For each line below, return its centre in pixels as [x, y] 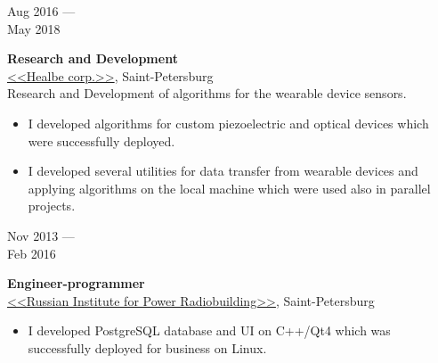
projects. [52, 206]
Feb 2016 [32, 253]
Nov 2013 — [41, 235]
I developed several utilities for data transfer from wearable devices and [223, 171]
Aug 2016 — [41, 11]
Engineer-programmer [76, 283]
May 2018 [34, 28]
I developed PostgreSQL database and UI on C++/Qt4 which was [209, 330]
